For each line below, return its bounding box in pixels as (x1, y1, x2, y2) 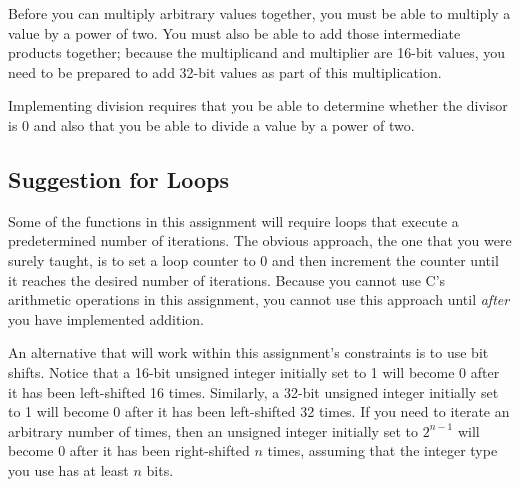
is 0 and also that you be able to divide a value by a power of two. (8, 114, 415, 135)
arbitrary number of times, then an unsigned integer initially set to (8, 420, 418, 441)
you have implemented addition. (8, 308, 205, 329)
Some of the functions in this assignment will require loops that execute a (8, 210, 459, 231)
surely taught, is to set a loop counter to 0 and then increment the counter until (8, 249, 499, 270)
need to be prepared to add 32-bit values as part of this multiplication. (8, 61, 442, 82)
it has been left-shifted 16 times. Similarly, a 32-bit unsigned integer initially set (8, 381, 499, 402)
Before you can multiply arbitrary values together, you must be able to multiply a (8, 3, 511, 23)
